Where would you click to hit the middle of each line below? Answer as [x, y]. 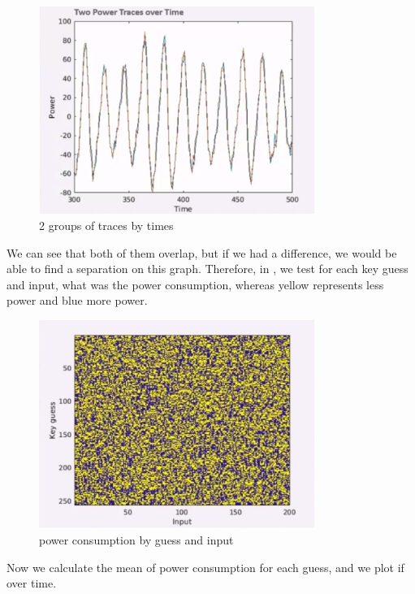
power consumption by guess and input [136, 540]
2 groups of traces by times [106, 225]
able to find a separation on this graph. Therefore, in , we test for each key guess [207, 269]
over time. [32, 583]
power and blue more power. [77, 300]
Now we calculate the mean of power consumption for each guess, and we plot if [205, 567]
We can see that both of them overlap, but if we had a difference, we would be [202, 252]
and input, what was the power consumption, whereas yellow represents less [195, 284]
